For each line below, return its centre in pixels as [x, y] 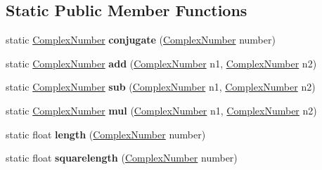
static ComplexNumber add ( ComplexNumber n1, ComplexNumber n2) [161, 63]
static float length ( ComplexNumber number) [106, 134]
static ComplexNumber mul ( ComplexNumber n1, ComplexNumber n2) [161, 110]
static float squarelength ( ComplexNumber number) [122, 158]
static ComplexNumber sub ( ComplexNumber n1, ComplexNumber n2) [161, 87]
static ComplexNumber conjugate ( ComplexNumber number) [141, 40]
